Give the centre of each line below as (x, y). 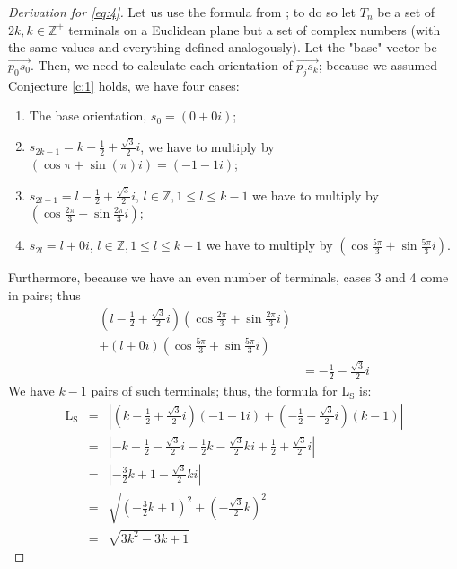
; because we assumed (378, 64)
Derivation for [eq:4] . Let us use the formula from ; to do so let (182, 12)
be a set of (406, 12)
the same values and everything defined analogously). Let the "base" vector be (223, 47)
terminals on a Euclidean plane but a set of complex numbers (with (255, 29)
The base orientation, (88, 116)
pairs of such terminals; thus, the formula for (214, 391)
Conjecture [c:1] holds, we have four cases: (124, 85)
